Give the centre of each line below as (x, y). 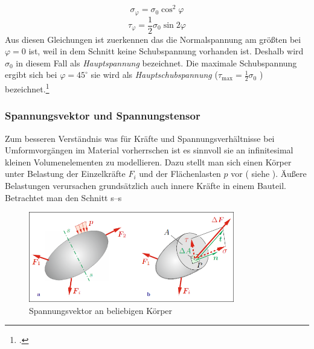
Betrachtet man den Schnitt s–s (63, 197)
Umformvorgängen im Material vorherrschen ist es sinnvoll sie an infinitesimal (149, 150)
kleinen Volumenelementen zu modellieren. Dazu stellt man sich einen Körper (148, 162)
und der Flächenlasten (180, 174)
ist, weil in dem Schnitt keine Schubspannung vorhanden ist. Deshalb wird (166, 51)
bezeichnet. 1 (27, 88)
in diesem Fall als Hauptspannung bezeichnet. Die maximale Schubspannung (156, 62)
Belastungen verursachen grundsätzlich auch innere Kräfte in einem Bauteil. (146, 186)
